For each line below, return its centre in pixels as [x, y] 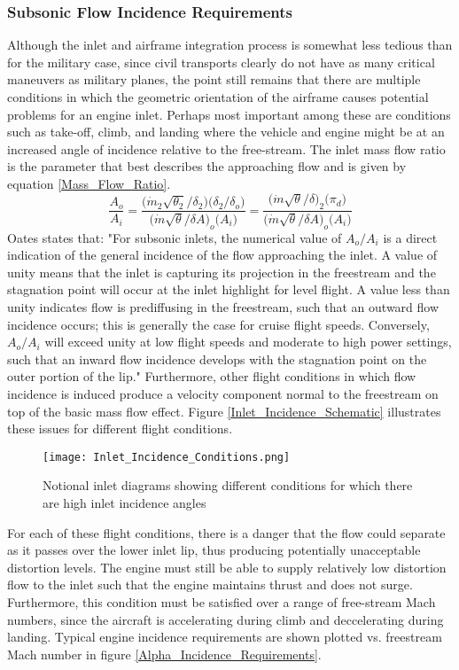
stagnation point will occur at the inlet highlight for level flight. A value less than [229, 289]
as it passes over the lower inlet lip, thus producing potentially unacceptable [214, 550]
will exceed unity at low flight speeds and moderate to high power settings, [248, 342]
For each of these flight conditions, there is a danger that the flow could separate [226, 532]
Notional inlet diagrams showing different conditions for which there [228, 485]
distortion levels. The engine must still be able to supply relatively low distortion [227, 567]
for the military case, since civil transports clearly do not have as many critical [221, 62]
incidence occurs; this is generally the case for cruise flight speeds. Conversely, [218, 324]
